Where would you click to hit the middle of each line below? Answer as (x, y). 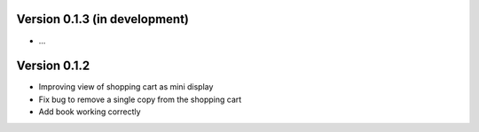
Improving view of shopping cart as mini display (126, 87)
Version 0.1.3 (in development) (103, 19)
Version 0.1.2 (53, 66)
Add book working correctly (90, 112)
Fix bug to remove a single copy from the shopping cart (140, 99)
